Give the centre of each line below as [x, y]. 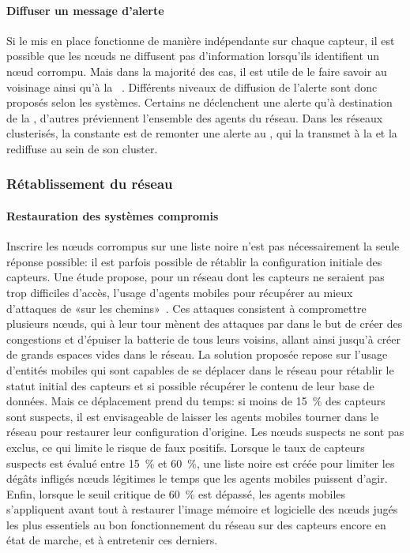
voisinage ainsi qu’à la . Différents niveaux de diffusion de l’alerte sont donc [192, 87]
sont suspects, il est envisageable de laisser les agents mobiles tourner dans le [193, 416]
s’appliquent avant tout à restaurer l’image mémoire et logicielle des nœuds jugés [202, 509]
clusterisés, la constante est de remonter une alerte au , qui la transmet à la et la [202, 133]
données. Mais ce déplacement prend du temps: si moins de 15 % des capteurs [196, 401]
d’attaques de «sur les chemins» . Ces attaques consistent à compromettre [186, 308]
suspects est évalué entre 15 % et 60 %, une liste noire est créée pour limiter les [201, 463]
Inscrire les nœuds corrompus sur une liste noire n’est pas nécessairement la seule [203, 246]
